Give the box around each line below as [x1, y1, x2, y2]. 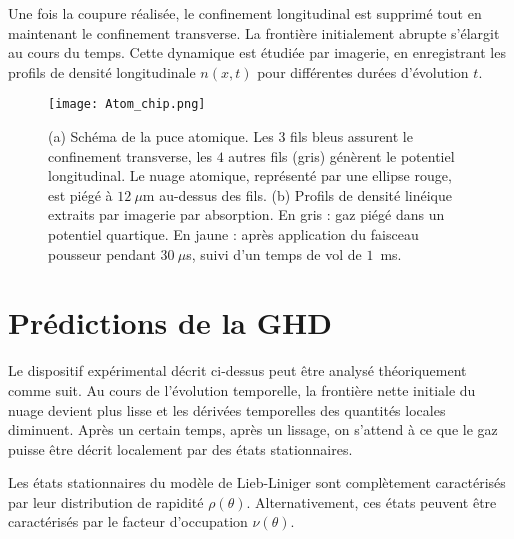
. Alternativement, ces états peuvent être [246, 491, 497, 512]
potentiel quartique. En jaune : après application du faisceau [48, 224, 419, 244]
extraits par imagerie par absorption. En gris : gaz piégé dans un [48, 204, 445, 225]
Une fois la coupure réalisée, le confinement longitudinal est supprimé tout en [8, 3, 482, 23]
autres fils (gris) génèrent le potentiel [228, 145, 455, 166]
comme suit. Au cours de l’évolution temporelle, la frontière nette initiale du [8, 379, 476, 400]
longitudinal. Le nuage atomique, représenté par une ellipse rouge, [48, 165, 452, 186]
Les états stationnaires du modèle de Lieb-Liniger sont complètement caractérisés [8, 472, 506, 493]
